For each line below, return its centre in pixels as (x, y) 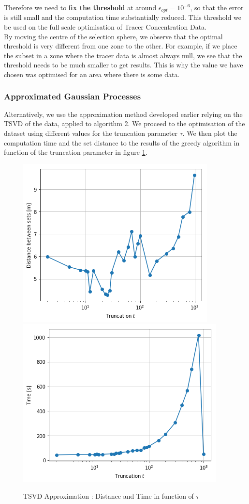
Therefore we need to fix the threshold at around (80, 7)
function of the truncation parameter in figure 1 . (76, 152)
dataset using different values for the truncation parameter (91, 133)
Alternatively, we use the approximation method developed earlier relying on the (123, 114)
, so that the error (217, 7)
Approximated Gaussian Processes (73, 96)
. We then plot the (210, 133)
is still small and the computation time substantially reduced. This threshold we (123, 17)
